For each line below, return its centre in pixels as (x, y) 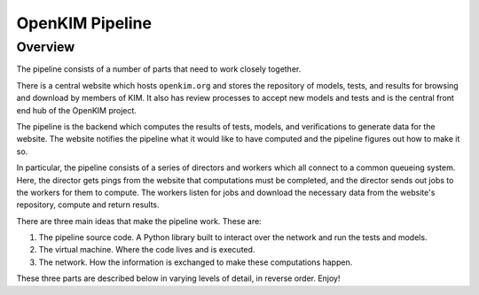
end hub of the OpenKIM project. (77, 110)
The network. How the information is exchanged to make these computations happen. (196, 262)
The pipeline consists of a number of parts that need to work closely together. (159, 69)
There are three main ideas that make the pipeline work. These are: (139, 221)
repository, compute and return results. (88, 205)
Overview (46, 47)
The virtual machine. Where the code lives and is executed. (147, 250)
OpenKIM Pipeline (84, 23)
